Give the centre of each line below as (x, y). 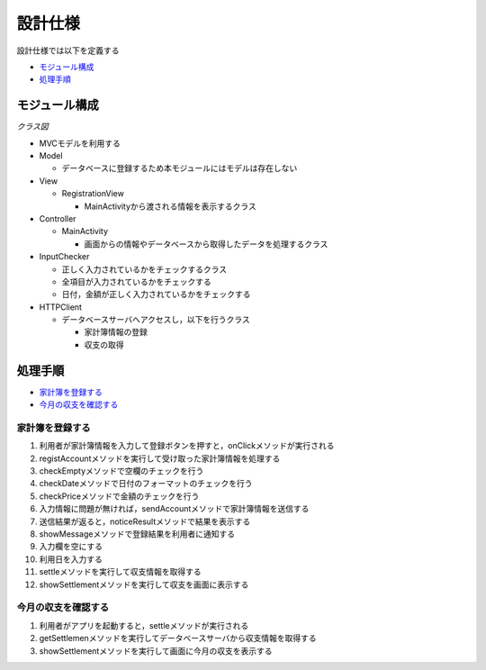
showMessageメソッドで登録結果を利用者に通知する (137, 534)
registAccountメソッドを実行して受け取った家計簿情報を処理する (160, 458)
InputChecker (64, 257)
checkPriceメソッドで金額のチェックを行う (119, 496)
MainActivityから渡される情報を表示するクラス (170, 206)
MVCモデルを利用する (80, 143)
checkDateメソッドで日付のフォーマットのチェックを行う (146, 484)
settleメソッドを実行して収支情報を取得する (120, 572)
